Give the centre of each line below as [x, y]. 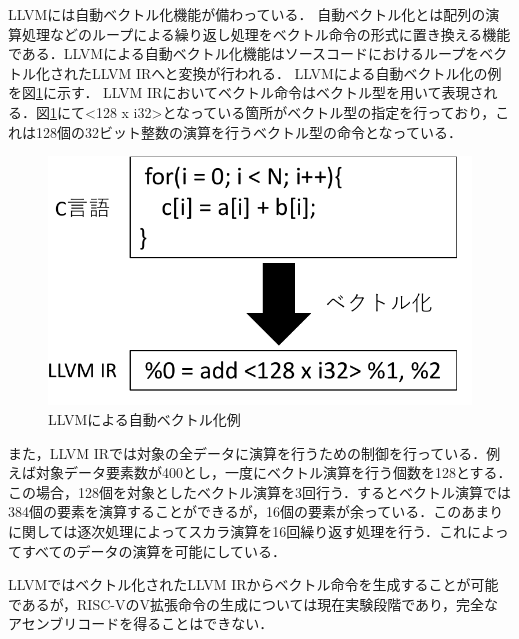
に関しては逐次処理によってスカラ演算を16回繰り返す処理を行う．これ [238, 531]
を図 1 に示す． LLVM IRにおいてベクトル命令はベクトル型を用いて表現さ [246, 92]
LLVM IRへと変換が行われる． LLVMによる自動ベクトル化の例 [296, 72]
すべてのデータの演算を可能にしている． [154, 550]
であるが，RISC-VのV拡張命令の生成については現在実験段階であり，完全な [253, 603]
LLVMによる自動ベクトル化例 [144, 419]
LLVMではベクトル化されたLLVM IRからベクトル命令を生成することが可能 [253, 584]
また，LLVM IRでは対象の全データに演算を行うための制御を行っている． [247, 452]
